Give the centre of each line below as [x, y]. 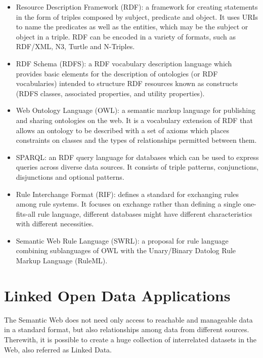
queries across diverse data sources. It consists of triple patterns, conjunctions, [137, 167]
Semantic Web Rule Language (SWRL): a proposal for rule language [122, 240]
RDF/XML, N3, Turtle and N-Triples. [75, 46]
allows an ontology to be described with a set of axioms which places [122, 130]
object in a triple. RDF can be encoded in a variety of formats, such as [126, 36]
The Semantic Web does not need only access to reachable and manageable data [128, 319]
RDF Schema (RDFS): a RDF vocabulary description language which [124, 63]
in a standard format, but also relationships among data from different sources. [127, 329]
